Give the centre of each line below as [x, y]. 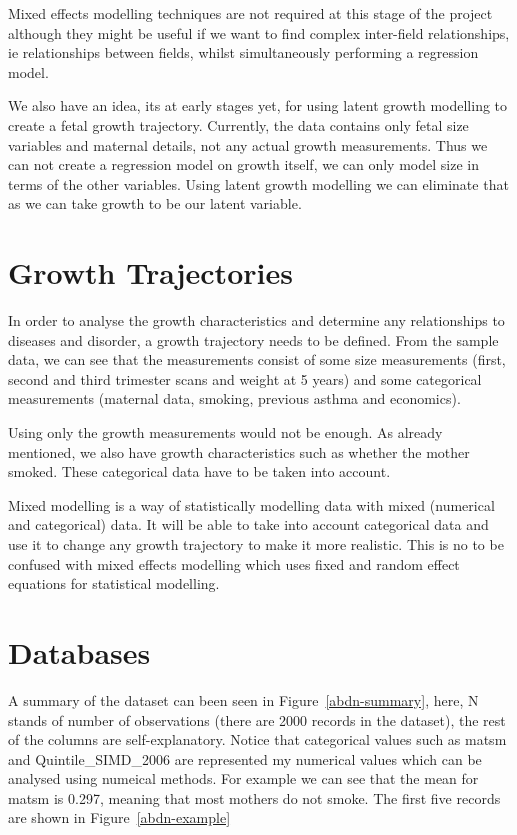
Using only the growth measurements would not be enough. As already [225, 432]
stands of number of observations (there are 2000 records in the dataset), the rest [257, 719]
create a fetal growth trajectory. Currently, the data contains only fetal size [238, 124]
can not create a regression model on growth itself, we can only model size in [243, 164]
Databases [79, 651]
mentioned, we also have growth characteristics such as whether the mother [239, 451]
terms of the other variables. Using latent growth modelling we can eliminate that [258, 183]
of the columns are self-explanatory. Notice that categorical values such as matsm [257, 739]
